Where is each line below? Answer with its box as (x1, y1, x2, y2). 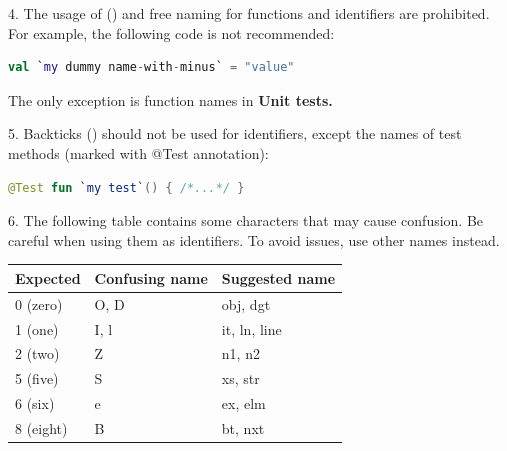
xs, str (221, 368, 260, 389)
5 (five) (15, 368, 59, 389)
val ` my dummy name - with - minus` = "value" (8, 60, 295, 75)
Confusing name (94, 267, 208, 288)
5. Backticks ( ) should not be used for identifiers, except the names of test (8, 123, 462, 144)
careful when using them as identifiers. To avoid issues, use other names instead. (8, 229, 500, 250)
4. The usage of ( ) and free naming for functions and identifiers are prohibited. (8, 3, 490, 23)
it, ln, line (221, 318, 282, 339)
